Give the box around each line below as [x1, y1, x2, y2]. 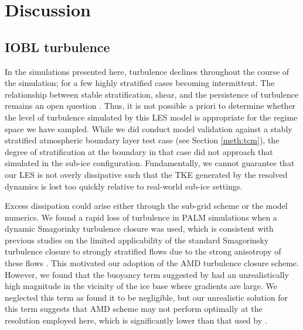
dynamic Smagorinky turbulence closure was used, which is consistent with [5, 222, 274, 235]
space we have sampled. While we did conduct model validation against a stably [5, 122, 292, 135]
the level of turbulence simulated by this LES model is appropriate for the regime [5, 111, 298, 123]
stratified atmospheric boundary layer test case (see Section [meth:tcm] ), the [5, 134, 280, 146]
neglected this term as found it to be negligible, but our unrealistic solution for [5, 291, 288, 303]
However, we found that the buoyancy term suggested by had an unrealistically [5, 268, 289, 280]
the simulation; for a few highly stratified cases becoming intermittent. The [5, 77, 275, 89]
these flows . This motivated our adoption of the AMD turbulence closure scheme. [5, 257, 299, 269]
